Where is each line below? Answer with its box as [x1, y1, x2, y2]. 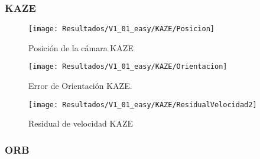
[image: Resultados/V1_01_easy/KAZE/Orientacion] [28, 62, 227, 71]
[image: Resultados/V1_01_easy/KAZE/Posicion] [28, 25, 214, 34]
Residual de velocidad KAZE [28, 117, 134, 130]
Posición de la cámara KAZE [28, 41, 134, 54]
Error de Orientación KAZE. [28, 79, 132, 92]
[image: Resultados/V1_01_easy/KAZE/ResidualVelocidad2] [28, 100, 257, 109]
